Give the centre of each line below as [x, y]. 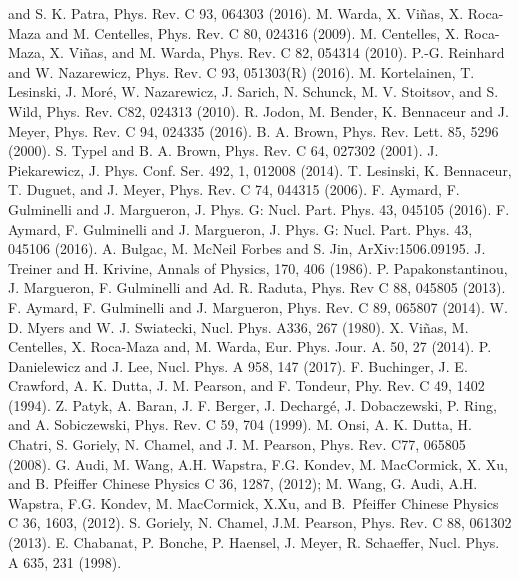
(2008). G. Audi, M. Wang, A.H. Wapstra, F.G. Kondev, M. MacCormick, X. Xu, [258, 463]
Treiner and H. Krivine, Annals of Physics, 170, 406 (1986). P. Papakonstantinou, [258, 267]
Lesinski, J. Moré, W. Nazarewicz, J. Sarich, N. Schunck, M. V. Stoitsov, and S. [253, 91]
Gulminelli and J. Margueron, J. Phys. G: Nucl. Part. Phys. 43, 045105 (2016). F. [259, 208]
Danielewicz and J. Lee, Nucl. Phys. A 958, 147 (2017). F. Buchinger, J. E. [238, 365]
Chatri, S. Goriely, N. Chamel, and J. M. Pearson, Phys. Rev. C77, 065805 [237, 444]
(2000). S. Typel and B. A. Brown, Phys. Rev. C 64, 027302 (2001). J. [223, 150]
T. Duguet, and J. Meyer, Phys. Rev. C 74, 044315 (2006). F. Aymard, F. [234, 189]
